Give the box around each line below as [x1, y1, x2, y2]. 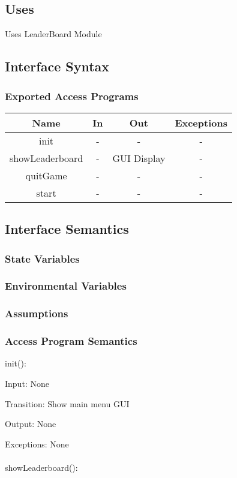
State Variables [5, 251, 80, 266]
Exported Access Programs [5, 88, 139, 103]
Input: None [5, 377, 49, 389]
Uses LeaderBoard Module [5, 28, 102, 40]
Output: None [5, 417, 56, 430]
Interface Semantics [5, 220, 129, 238]
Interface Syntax [5, 57, 110, 76]
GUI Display [112, 151, 166, 165]
